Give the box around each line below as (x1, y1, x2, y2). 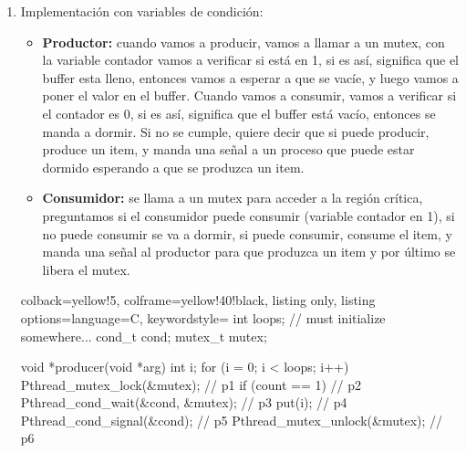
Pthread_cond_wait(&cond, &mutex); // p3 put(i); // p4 (20, 393, 347, 412)
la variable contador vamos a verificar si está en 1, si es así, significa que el (42, 50, 459, 69)
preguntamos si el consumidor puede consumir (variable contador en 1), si (42, 205, 455, 225)
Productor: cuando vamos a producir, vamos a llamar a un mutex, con (42, 32, 445, 51)
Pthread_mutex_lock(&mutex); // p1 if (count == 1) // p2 (20, 374, 361, 394)
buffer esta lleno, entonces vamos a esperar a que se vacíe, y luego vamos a (42, 68, 459, 87)
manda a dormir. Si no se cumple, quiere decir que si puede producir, (42, 121, 430, 141)
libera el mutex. (42, 259, 130, 279)
